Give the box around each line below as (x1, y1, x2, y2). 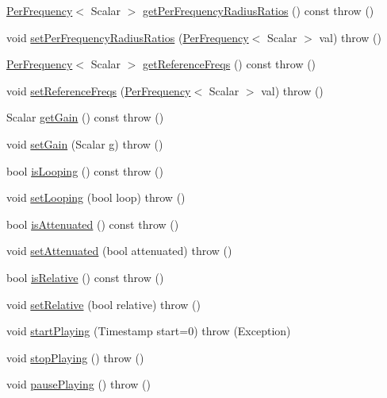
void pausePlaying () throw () (6, 376, 151, 392)
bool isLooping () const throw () (6, 162, 163, 179)
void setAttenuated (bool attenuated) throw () (6, 242, 232, 259)
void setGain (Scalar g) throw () (6, 135, 163, 152)
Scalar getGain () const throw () (6, 109, 164, 126)
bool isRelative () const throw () (6, 269, 164, 285)
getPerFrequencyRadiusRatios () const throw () (143, 2, 374, 18)
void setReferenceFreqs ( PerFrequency (6, 82, 191, 99)
